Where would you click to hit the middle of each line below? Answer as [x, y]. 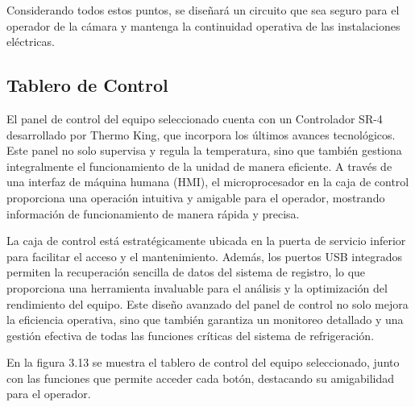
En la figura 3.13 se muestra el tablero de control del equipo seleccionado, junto [203, 362]
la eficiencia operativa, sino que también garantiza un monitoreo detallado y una [205, 320]
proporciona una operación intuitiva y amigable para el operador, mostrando [196, 197]
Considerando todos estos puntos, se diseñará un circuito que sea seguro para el [203, 10]
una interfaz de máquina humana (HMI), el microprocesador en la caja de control [208, 182]
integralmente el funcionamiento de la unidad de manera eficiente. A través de [199, 166]
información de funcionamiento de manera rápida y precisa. [153, 213]
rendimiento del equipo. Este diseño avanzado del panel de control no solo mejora [207, 303]
